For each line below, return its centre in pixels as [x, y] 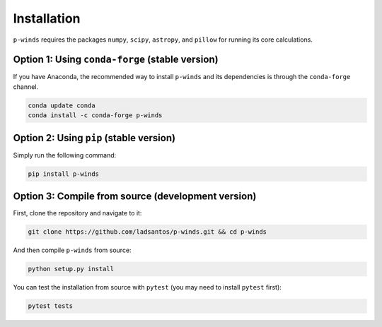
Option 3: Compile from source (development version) [135, 197]
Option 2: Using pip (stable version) [94, 138]
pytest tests [51, 306]
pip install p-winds [63, 174]
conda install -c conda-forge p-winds [95, 115]
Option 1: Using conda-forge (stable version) [116, 60]
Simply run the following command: [65, 155]
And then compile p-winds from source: [72, 250]
